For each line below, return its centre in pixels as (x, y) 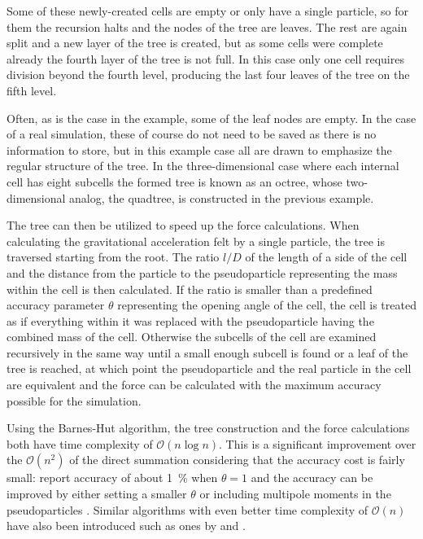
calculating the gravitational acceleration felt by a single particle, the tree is (196, 241)
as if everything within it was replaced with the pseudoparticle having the (190, 320)
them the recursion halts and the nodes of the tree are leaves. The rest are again (207, 26)
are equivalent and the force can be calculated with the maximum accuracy (194, 385)
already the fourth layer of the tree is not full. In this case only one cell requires (205, 58)
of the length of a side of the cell (326, 257)
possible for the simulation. (74, 400)
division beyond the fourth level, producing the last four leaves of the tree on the (208, 74)
